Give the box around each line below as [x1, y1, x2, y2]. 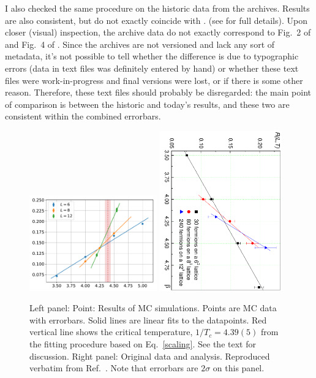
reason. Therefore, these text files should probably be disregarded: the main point [5, 86, 311, 99]
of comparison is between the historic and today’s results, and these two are [5, 97, 290, 110]
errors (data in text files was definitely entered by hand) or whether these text [5, 61, 299, 74]
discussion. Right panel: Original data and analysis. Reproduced [29, 349, 270, 362]
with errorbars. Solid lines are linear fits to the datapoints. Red [29, 313, 267, 326]
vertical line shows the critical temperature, [29, 325, 193, 338]
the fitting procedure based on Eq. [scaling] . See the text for [29, 337, 256, 350]
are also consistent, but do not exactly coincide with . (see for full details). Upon [5, 13, 307, 26]
